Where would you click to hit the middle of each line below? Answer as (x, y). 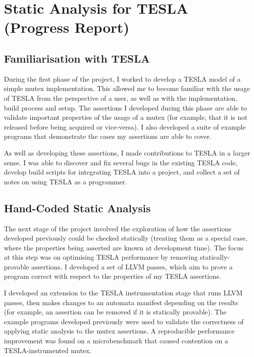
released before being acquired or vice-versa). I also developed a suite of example (125, 126)
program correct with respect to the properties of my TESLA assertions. (113, 276)
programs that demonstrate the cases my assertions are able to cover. (108, 136)
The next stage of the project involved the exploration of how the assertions (118, 228)
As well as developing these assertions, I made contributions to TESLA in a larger (127, 152)
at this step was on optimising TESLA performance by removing (101, 257)
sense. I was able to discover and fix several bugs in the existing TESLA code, (121, 162)
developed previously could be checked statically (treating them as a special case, (126, 238)
